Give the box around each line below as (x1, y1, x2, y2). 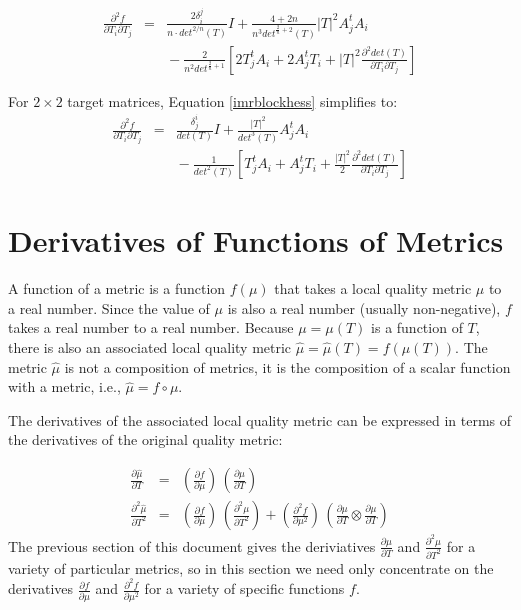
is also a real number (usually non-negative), (227, 297, 501, 318)
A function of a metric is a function (8, 278, 226, 299)
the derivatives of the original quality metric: (8, 429, 283, 450)
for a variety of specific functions (144, 578, 345, 599)
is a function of (371, 317, 463, 338)
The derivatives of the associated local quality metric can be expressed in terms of (8, 409, 512, 430)
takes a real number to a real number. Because (8, 317, 294, 338)
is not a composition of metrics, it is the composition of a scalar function (64, 356, 511, 377)
